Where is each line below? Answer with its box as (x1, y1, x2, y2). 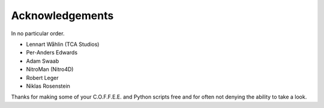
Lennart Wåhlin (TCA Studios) (26, 41, 100, 48)
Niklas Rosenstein (26, 82, 70, 90)
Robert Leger (26, 74, 59, 81)
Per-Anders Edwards (26, 49, 78, 56)
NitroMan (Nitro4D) (26, 66, 74, 73)
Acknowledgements (11, 9, 114, 22)
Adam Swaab (26, 57, 59, 64)
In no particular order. (11, 30, 65, 37)
